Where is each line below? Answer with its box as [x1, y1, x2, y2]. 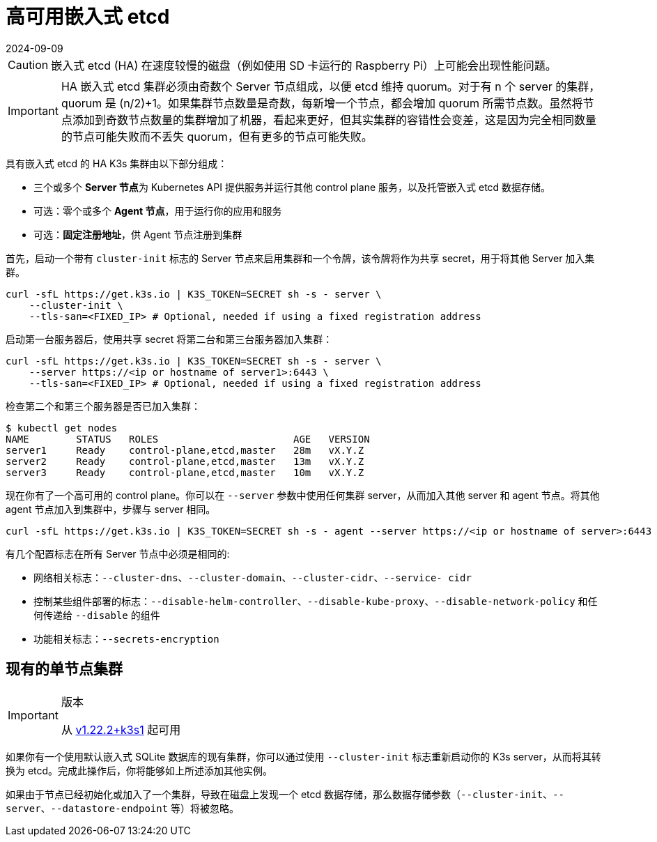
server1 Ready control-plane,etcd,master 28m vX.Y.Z [6, 444, 364, 456]
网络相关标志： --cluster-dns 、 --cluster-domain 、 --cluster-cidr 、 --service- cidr [33, 571, 472, 583]
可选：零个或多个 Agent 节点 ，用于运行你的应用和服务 [33, 204, 282, 217]
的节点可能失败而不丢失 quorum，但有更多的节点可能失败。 [61, 129, 373, 144]
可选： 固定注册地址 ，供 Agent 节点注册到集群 [33, 228, 242, 240]
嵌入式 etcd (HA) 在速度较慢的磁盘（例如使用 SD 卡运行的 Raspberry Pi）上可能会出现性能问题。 [51, 58, 557, 72]
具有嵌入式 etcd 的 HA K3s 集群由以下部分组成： [6, 157, 228, 169]
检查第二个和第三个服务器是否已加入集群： [6, 399, 201, 412]
